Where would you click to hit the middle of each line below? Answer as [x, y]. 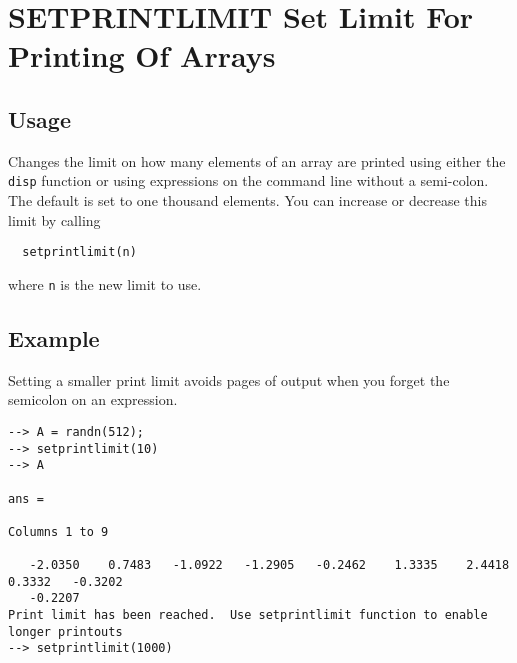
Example [54, 337]
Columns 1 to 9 [58, 531]
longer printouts [65, 631]
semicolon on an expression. [93, 399]
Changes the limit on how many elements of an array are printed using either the [257, 160]
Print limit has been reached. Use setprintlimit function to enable [248, 615]
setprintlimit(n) [79, 252]
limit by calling [54, 219]
